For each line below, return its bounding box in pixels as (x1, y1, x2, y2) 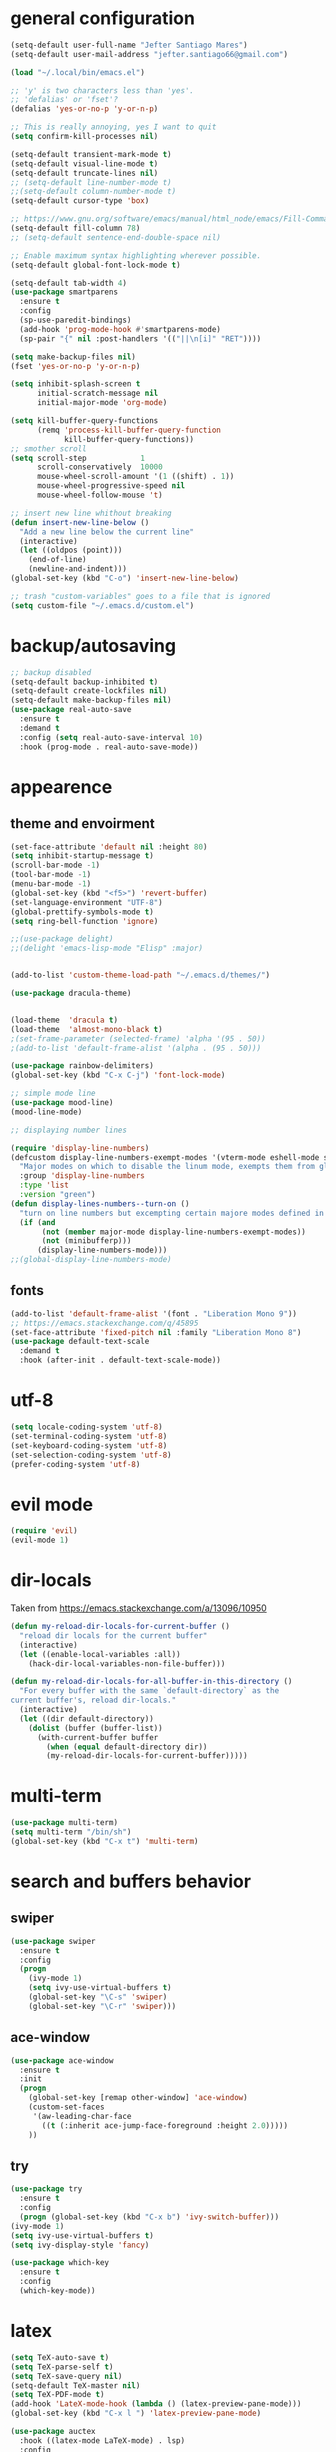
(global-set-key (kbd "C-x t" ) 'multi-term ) (10, 1836, 199, 1846)
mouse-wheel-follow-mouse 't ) (36, 490, 163, 501)
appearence (10, 775, 113, 798)
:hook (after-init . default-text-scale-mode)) (19, 1355, 222, 1366)
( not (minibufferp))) (41, 1236, 132, 1246)
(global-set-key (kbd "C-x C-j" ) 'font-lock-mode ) (10, 1070, 226, 1081)
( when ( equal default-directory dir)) (46, 1742, 208, 1752)
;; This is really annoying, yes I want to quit (10, 122, 217, 132)
